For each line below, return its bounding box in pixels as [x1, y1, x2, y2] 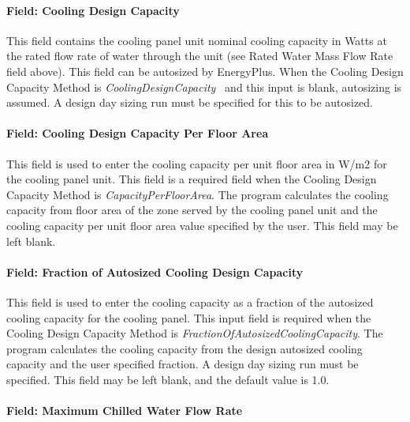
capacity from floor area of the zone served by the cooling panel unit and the [6, 202, 378, 218]
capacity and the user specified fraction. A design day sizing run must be [6, 356, 359, 372]
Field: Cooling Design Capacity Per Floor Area [6, 125, 269, 141]
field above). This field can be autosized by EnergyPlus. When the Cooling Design [6, 62, 404, 79]
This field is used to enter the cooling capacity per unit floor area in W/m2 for [6, 155, 387, 171]
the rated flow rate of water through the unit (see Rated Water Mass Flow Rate [6, 47, 393, 64]
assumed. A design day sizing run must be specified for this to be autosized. [6, 94, 374, 111]
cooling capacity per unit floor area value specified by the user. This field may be [6, 217, 398, 233]
